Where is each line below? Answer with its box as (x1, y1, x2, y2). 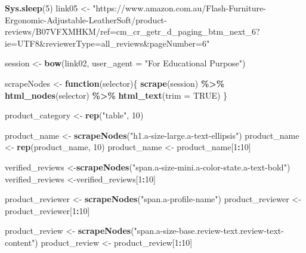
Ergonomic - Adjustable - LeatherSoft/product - (5, 13, 167, 26)
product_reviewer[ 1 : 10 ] (5, 204, 90, 217)
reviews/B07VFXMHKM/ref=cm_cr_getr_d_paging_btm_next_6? (5, 25, 260, 38)
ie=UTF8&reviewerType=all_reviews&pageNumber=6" (5, 36, 210, 49)
